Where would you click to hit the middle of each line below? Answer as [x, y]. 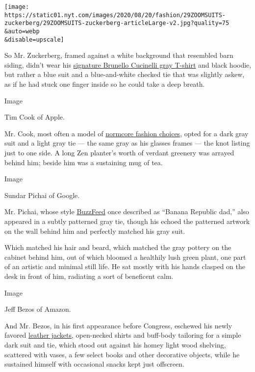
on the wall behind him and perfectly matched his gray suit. [95, 231]
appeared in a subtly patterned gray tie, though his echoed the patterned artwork [127, 221]
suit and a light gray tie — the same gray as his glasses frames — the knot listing [127, 143]
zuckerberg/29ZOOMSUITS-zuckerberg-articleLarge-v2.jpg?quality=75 [117, 23]
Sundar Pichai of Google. [42, 195]
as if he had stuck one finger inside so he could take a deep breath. [105, 84]
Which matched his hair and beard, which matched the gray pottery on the [118, 247]
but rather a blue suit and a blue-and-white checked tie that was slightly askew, [125, 74]
